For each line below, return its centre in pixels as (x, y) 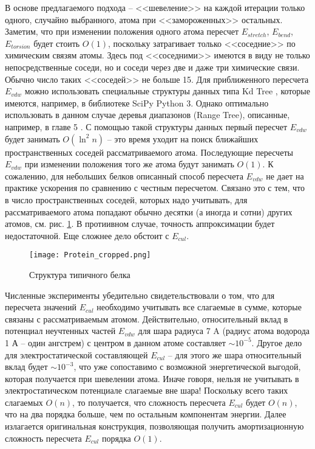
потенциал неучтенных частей (60, 331)
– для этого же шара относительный (235, 354)
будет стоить (57, 43)
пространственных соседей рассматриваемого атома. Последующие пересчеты (149, 152)
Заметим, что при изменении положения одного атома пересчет (122, 31)
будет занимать (32, 138)
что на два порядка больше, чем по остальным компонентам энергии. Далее (146, 414)
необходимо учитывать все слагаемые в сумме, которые (199, 307)
